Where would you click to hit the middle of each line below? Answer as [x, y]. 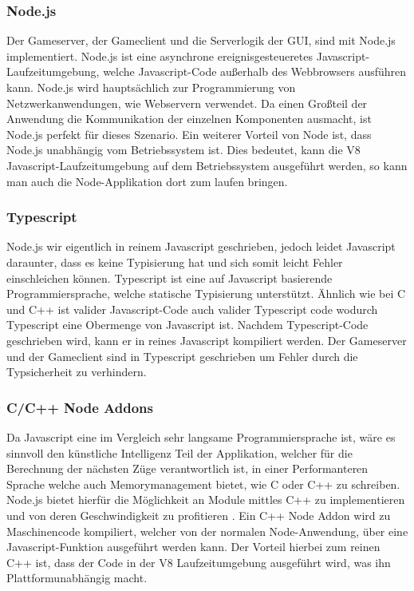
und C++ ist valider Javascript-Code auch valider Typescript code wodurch [192, 309]
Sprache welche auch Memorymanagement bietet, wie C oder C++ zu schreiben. [203, 484]
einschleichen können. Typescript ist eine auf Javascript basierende [170, 278]
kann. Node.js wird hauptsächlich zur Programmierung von [151, 87]
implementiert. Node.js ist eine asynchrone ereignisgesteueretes [160, 56]
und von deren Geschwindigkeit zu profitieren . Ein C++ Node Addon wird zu [199, 515]
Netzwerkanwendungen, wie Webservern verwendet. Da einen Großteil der [187, 103]
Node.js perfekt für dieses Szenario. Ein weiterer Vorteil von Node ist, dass [189, 134]
